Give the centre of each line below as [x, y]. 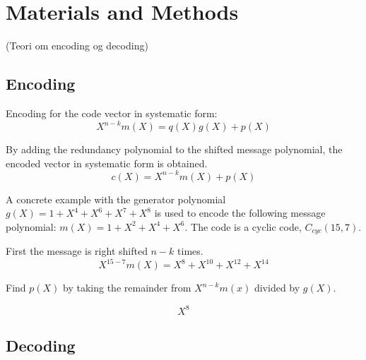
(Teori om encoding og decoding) [77, 46]
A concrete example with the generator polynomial [116, 199]
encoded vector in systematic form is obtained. [107, 163]
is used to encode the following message [240, 213]
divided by [277, 288]
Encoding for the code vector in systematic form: [112, 113]
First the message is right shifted [77, 251]
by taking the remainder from [127, 288]
